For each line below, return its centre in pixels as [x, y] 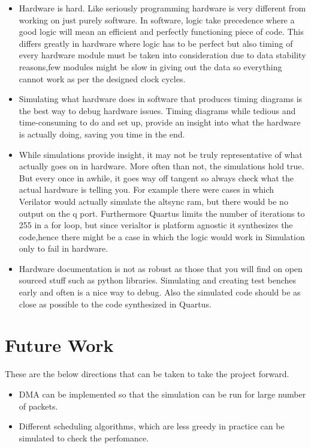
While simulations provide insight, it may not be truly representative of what [161, 154]
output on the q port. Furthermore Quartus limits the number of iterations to [162, 213]
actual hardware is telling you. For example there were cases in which [147, 189]
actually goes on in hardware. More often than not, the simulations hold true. [161, 166]
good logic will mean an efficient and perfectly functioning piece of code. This [161, 32]
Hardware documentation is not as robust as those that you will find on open [161, 268]
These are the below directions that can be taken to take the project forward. [147, 374]
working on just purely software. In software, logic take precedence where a [157, 20]
